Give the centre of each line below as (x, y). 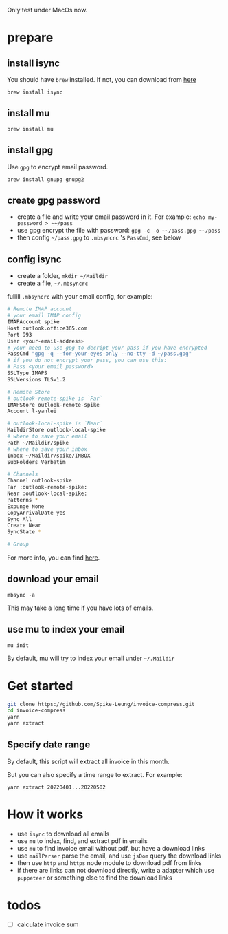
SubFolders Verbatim (37, 462)
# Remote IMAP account (39, 309)
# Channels (23, 474)
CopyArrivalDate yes (37, 513)
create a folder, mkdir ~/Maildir (62, 276)
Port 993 (20, 335)
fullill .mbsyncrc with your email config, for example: (80, 297)
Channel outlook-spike (39, 481)
